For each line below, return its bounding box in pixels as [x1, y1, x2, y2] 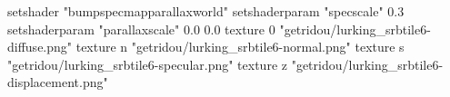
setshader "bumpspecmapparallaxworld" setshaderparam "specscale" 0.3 [7, 2, 405, 20]
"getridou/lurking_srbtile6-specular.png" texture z [7, 54, 287, 73]
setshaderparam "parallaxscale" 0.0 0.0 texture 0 [7, 19, 275, 38]
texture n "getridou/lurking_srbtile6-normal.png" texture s [75, 37, 405, 56]
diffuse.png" [7, 37, 73, 56]
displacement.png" [7, 73, 108, 92]
